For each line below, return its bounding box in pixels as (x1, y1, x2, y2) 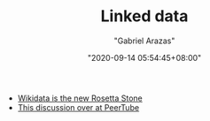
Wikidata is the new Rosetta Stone (17, 93, 144, 103)
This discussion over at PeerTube (17, 102, 140, 112)
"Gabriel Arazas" (113, 35, 175, 46)
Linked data (100, 6, 189, 26)
